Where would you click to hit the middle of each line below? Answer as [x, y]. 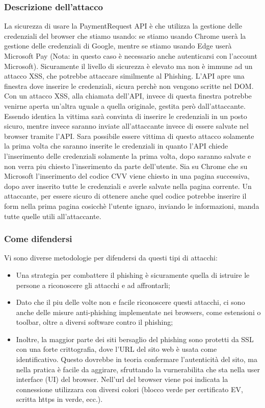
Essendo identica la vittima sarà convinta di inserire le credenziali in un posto [126, 116]
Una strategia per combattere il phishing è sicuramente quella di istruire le [133, 274]
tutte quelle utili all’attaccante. [53, 216]
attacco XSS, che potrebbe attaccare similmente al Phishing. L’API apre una [124, 76]
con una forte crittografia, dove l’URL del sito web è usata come [116, 349]
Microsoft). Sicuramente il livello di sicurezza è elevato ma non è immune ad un [128, 66]
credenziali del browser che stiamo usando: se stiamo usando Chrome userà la [125, 35]
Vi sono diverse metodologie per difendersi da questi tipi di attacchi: [111, 258]
